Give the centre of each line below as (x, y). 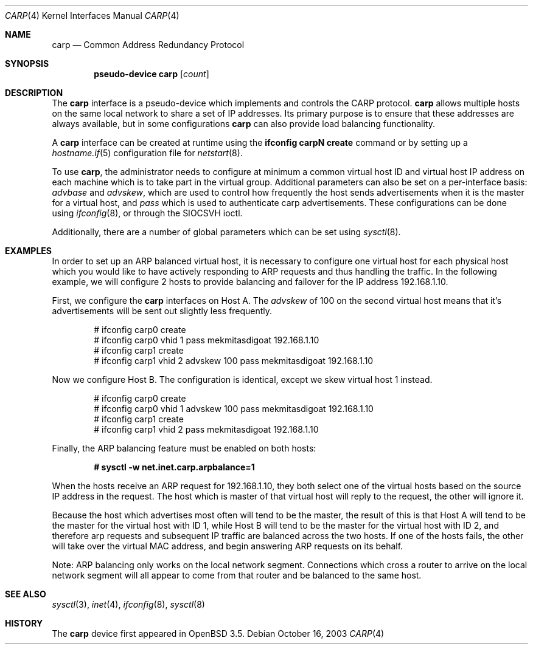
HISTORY (24, 623)
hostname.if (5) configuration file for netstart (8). (147, 153)
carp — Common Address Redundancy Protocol (148, 45)
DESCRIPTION (34, 93)
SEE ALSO (26, 594)
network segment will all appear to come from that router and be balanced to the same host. (237, 575)
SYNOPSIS (27, 64)
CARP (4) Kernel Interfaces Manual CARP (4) (92, 15)
